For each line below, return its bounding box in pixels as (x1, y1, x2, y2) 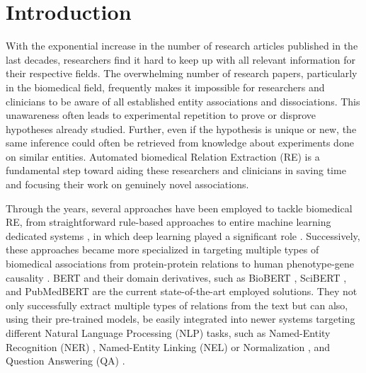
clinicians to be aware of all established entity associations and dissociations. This (6, 93, 360, 108)
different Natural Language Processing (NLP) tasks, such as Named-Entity (6, 326, 331, 340)
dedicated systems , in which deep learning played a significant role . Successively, (6, 228, 360, 243)
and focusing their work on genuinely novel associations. (6, 177, 249, 192)
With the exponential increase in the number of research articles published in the (6, 38, 358, 53)
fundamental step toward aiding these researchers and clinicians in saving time (6, 163, 346, 178)
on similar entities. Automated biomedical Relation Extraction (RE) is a (6, 149, 320, 163)
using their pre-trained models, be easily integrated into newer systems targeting (6, 311, 355, 326)
